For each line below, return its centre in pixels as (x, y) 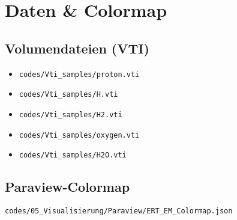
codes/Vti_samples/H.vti (68, 95)
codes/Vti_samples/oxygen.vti (79, 135)
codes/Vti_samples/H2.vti (70, 115)
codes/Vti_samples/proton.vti (79, 74)
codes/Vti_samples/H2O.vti (73, 155)
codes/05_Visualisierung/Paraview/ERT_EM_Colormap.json (119, 211)
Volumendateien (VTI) (77, 48)
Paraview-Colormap (67, 187)
